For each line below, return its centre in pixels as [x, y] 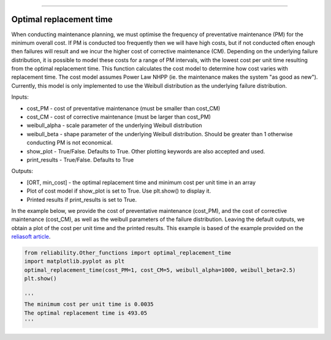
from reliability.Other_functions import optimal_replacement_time [128, 253]
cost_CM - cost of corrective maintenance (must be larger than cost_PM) [119, 117]
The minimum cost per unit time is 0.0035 [89, 304]
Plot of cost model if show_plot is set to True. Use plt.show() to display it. [119, 191]
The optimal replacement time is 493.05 [86, 313]
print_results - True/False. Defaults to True [80, 160]
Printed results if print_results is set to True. [82, 199]
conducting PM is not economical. [70, 143]
